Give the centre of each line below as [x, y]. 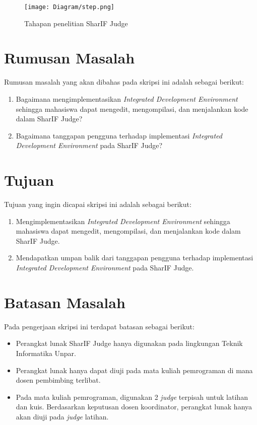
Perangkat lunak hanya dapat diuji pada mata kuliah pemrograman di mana [134, 370]
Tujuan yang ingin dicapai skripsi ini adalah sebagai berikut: [98, 204]
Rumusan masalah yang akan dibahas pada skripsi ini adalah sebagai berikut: [124, 82]
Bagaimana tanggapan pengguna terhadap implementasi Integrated [119, 135]
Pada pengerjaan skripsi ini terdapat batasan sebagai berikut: [99, 326]
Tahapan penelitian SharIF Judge [76, 23]
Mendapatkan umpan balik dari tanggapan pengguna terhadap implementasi [135, 258]
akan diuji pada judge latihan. [62, 416]
